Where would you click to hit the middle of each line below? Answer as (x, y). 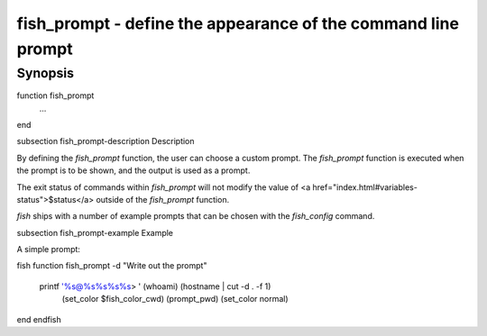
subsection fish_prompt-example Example (95, 232)
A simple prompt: (49, 250)
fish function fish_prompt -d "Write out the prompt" (112, 266)
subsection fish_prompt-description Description (106, 141)
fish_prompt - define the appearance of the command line (238, 23)
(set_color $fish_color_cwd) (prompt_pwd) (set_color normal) (175, 299)
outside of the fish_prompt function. (163, 199)
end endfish (39, 319)
